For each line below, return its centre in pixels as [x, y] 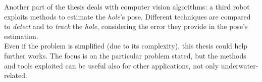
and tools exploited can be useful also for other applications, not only [112, 65]
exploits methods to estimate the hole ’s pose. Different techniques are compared [127, 16]
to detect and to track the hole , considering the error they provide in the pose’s [126, 26]
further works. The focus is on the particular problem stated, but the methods [125, 55]
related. [16, 75]
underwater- [240, 65]
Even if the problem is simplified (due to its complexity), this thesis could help [126, 46]
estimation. [21, 36]
